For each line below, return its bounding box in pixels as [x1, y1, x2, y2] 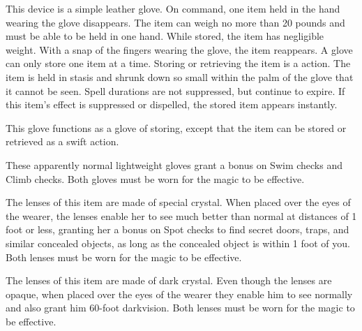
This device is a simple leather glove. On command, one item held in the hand [6, 1, 340, 15]
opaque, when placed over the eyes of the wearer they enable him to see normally [6, 286, 353, 301]
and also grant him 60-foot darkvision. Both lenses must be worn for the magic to [6, 300, 355, 315]
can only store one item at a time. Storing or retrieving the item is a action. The [6, 56, 351, 71]
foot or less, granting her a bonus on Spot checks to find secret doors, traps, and [6, 222, 349, 237]
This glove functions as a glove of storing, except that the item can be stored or [6, 120, 347, 135]
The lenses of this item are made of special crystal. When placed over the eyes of [6, 195, 351, 209]
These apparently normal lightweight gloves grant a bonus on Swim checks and [6, 157, 343, 172]
